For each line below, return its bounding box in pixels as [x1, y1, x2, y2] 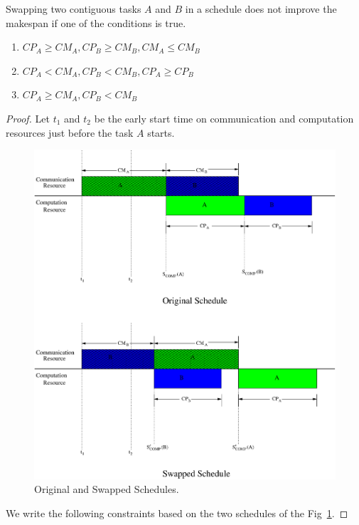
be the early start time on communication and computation [94, 110, 354, 125]
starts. [147, 125, 175, 140]
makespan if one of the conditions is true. [6, 15, 186, 30]
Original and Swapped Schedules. [34, 482, 179, 497]
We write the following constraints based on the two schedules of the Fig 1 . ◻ [6, 505, 348, 520]
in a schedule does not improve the [185, 1, 337, 16]
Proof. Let [6, 110, 50, 125]
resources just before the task [6, 125, 134, 140]
